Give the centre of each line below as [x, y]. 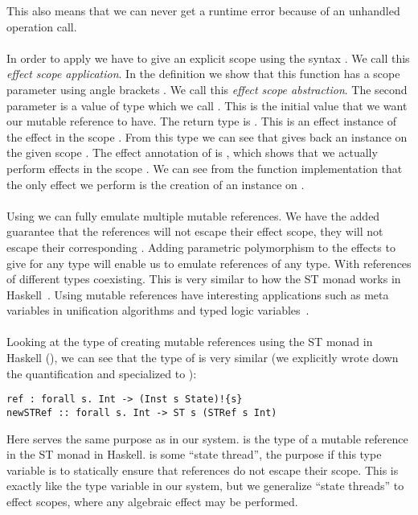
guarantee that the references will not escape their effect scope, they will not [195, 231]
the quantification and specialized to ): [102, 373]
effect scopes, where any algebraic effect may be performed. [152, 501]
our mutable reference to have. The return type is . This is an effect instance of [202, 121]
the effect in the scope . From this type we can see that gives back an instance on [207, 136]
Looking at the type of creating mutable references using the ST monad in [190, 342]
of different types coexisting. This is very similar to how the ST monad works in [204, 279]
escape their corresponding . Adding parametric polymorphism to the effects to [201, 247]
